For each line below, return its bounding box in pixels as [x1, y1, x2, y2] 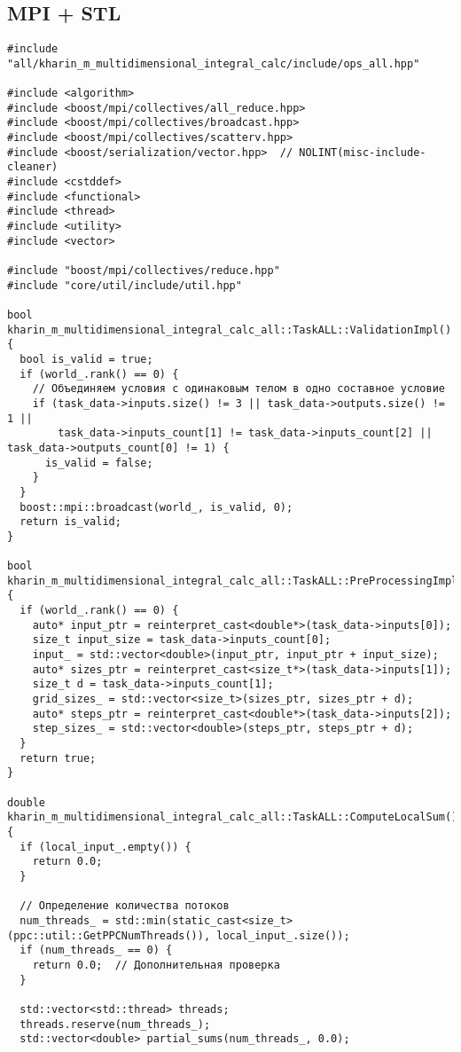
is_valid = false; [44, 456, 153, 469]
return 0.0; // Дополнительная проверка [32, 958, 280, 971]
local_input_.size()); [216, 929, 350, 942]
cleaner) [7, 161, 59, 174]
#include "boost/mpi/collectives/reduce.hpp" [7, 264, 280, 278]
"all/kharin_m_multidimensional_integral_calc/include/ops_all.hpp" [7, 57, 420, 70]
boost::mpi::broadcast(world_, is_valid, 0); [20, 500, 293, 514]
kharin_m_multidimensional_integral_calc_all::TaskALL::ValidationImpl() [7, 323, 452, 336]
